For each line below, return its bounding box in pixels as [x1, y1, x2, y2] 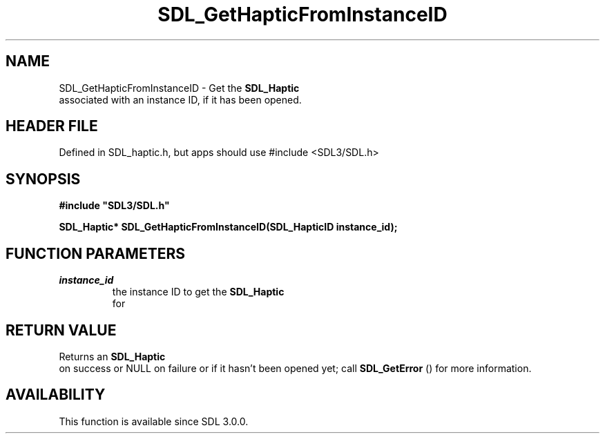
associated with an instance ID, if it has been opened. [59, 93, 302, 106]
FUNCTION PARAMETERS [6, 244, 185, 262]
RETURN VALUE [6, 321, 117, 339]
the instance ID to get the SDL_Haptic [112, 286, 285, 298]
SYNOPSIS [6, 170, 81, 188]
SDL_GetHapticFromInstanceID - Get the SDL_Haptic [59, 81, 300, 94]
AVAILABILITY [6, 386, 106, 404]
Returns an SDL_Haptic [59, 350, 166, 362]
